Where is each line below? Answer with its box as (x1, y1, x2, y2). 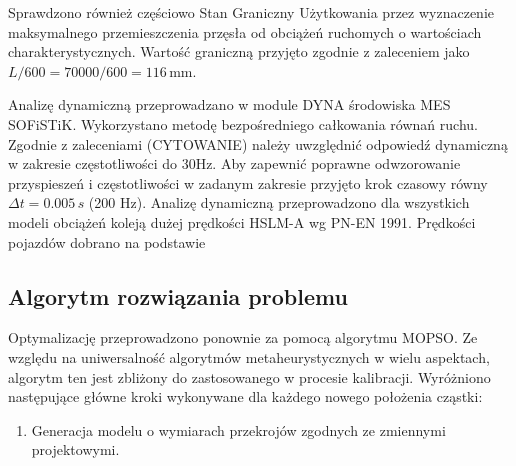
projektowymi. (31, 439, 120, 460)
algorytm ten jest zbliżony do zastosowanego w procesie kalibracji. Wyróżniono (8, 366, 491, 387)
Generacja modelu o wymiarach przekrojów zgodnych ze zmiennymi (31, 419, 446, 440)
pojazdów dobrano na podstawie (8, 231, 206, 252)
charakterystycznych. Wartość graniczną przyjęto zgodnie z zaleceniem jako (8, 41, 470, 62)
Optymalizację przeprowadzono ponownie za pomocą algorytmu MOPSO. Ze (8, 327, 478, 348)
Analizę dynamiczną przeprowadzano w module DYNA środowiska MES (8, 94, 451, 115)
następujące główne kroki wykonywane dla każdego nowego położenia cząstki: (8, 386, 483, 407)
